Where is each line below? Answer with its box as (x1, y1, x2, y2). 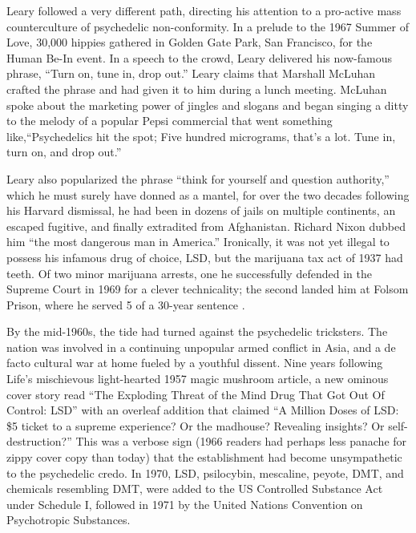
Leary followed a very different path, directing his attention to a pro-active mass (6, 2, 402, 18)
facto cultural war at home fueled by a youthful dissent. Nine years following (6, 354, 383, 371)
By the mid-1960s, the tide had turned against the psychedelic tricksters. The (6, 323, 388, 340)
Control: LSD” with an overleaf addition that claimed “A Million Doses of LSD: (6, 402, 399, 418)
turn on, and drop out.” (6, 143, 122, 160)
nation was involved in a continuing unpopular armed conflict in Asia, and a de (6, 338, 396, 355)
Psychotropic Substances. (6, 511, 131, 528)
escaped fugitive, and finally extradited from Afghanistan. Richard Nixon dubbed (6, 217, 406, 234)
